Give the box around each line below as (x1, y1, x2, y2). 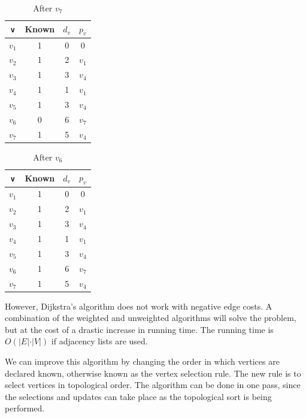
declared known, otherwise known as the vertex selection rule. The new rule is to (5, 366, 301, 379)
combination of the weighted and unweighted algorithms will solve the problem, (5, 311, 296, 324)
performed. (5, 402, 45, 414)
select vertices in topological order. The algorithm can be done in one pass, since (5, 378, 301, 391)
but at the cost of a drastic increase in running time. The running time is (5, 323, 274, 335)
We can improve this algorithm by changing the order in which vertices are (5, 355, 280, 367)
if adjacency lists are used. (51, 335, 148, 347)
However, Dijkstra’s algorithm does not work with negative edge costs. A (5, 299, 272, 312)
